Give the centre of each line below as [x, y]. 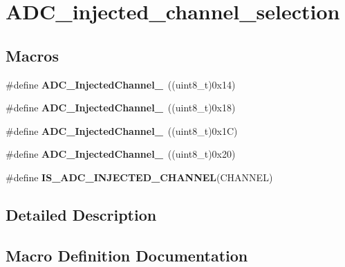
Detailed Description [81, 214]
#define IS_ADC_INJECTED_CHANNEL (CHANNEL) [139, 177]
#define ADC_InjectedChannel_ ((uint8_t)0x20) [121, 154]
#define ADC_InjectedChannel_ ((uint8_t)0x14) [121, 84]
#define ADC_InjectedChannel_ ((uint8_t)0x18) [121, 108]
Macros [32, 55]
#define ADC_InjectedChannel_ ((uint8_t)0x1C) [122, 130]
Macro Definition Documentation [127, 255]
